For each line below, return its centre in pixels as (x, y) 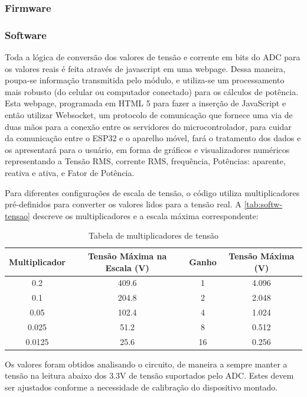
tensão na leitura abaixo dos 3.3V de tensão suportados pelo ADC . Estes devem (149, 375)
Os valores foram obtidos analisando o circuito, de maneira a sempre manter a (146, 364)
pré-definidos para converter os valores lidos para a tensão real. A (123, 204)
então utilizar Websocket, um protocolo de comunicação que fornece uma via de (149, 115)
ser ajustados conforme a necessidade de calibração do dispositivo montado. (141, 387)
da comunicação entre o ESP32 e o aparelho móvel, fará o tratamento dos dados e (153, 138)
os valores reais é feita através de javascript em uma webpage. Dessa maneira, (145, 68)
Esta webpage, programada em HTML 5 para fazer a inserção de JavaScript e (146, 103)
